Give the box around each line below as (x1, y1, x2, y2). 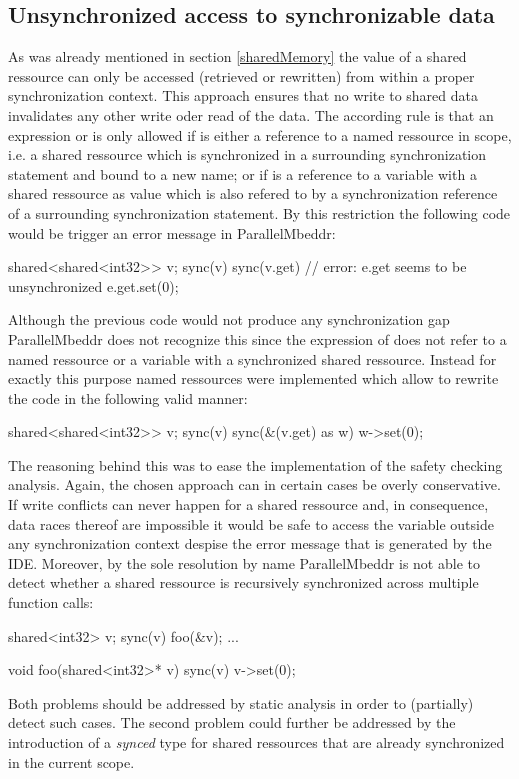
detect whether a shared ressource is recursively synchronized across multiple (8, 572, 479, 593)
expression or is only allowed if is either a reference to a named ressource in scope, (8, 124, 512, 145)
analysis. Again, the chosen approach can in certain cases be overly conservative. (8, 474, 501, 495)
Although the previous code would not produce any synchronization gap (8, 309, 450, 330)
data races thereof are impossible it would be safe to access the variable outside (8, 513, 494, 534)
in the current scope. (8, 751, 135, 772)
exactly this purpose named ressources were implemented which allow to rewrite (8, 368, 499, 389)
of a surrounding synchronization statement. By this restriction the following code (8, 202, 511, 223)
